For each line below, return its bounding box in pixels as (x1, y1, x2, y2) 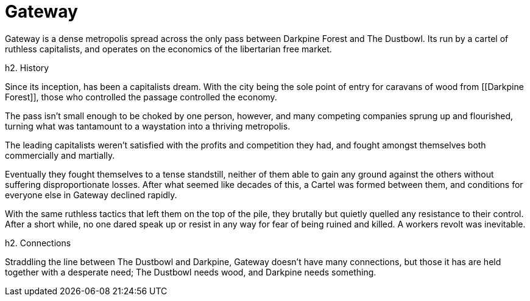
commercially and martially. (5, 150, 115, 161)
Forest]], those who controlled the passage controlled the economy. (5, 91, 277, 102)
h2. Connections (5, 237, 71, 248)
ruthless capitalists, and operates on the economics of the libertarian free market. (5, 43, 332, 54)
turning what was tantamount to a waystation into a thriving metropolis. (5, 120, 291, 131)
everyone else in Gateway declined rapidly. (5, 189, 177, 200)
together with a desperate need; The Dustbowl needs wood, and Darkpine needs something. (5, 266, 376, 277)
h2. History (5, 62, 49, 73)
